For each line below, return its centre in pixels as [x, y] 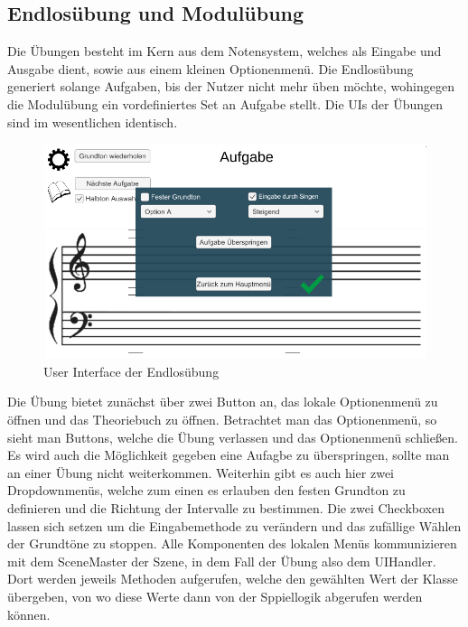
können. [29, 614]
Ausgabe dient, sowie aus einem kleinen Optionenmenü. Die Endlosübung [211, 68]
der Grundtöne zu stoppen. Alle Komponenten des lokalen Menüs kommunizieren [232, 543]
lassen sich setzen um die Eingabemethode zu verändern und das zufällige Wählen [234, 525]
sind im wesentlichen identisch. [93, 122]
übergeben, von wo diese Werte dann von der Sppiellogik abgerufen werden [215, 597]
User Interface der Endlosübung [131, 371]
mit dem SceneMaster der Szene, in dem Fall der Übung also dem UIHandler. [222, 561]
